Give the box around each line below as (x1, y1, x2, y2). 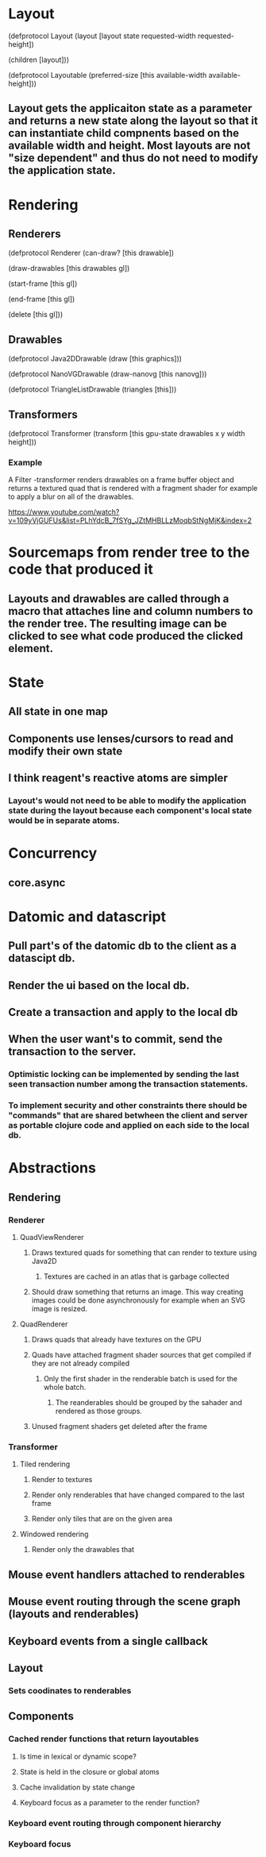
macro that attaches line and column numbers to (8, 604, 253, 618)
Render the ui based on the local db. (8, 979, 191, 992)
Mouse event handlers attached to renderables (8, 1568, 245, 1581)
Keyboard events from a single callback (8, 1634, 208, 1648)
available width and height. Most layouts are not (8, 139, 251, 152)
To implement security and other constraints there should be (8, 1100, 248, 1111)
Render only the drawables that (31, 1545, 135, 1554)
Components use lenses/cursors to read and (8, 732, 234, 745)
